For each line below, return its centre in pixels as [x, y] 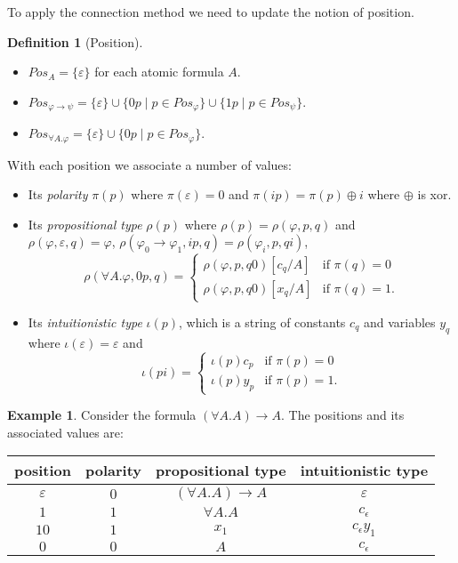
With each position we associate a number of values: [149, 164]
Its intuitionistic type [85, 322]
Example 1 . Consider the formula [102, 415]
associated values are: [65, 432]
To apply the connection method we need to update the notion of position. [211, 12]
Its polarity [58, 194]
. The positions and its [342, 415]
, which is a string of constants [262, 322]
